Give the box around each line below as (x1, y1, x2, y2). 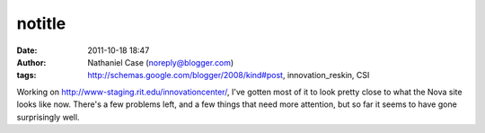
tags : (16, 70, 37, 81)
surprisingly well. (16, 111, 80, 122)
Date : (16, 45, 38, 56)
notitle (16, 13, 66, 33)
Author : (16, 57, 47, 67)
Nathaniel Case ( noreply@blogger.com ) (87, 57, 234, 67)
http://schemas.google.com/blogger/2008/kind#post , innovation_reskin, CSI (87, 70, 370, 81)
